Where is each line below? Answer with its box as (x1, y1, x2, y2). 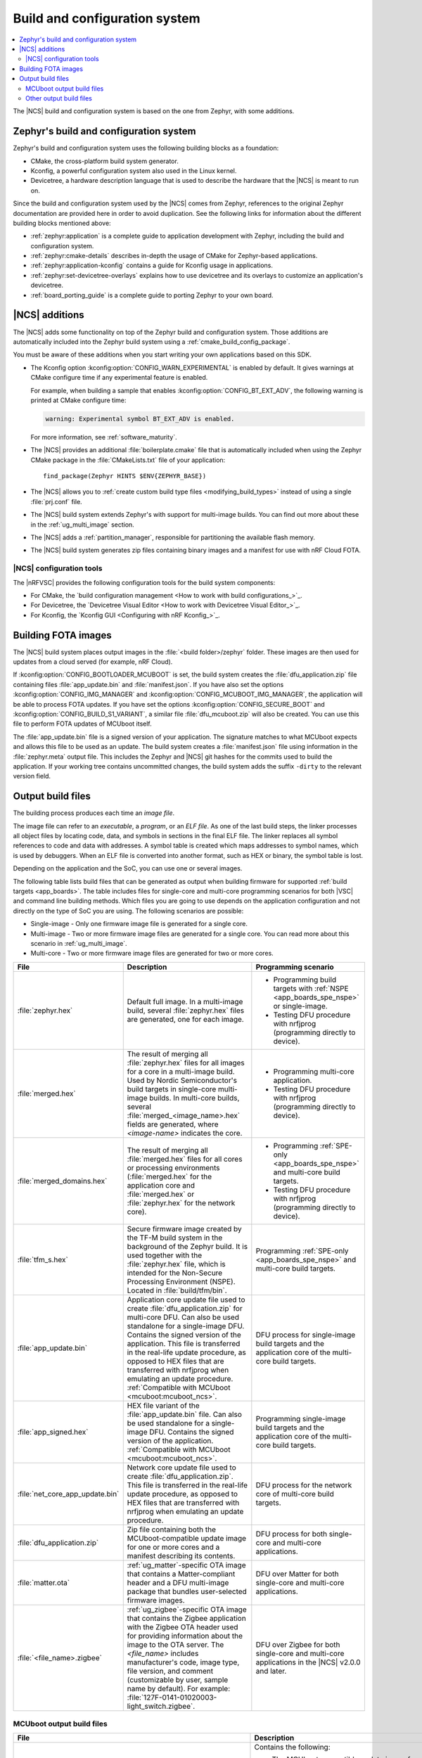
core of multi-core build (255, 1489, 334, 1499)
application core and (127, 1180, 196, 1190)
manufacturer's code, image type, (127, 1657, 240, 1667)
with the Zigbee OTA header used (127, 1622, 238, 1631)
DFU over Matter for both (255, 1569, 339, 1579)
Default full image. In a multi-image (127, 996, 243, 1006)
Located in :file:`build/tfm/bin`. (127, 1285, 228, 1295)
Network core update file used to (127, 1463, 237, 1473)
